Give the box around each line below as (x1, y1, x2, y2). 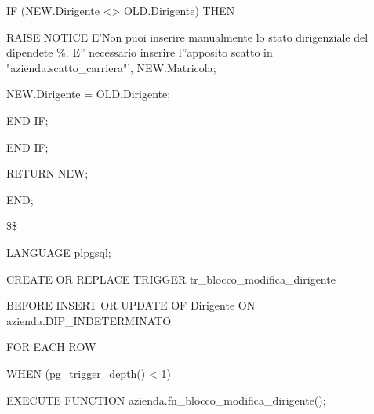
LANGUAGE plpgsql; (6, 244, 111, 260)
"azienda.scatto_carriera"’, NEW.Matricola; (6, 59, 216, 75)
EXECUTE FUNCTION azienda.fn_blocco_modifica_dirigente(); (6, 391, 326, 408)
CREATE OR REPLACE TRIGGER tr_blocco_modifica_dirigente (6, 270, 336, 287)
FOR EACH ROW (6, 339, 96, 355)
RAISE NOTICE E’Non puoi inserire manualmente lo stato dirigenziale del (6, 28, 369, 45)
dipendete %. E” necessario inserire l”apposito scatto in (6, 44, 273, 60)
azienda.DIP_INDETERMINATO (6, 312, 172, 328)
